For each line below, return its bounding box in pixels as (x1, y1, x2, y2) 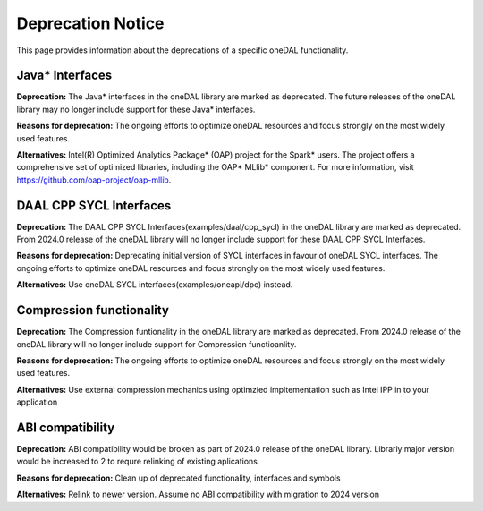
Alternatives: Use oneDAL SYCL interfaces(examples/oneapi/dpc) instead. (16, 279, 293, 290)
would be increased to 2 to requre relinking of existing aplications (16, 456, 258, 467)
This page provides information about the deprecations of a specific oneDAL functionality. (16, 45, 349, 55)
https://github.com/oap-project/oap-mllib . (16, 175, 172, 185)
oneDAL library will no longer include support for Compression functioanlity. (16, 338, 297, 349)
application (16, 396, 58, 407)
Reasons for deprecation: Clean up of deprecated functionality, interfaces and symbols (16, 473, 341, 483)
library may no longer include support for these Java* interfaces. (16, 104, 256, 115)
